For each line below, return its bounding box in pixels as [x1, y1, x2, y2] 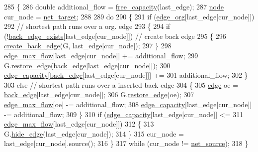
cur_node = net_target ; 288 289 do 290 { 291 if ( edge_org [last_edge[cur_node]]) [4, 11, 255, 21]
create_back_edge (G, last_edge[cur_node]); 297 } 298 [4, 40, 172, 51]
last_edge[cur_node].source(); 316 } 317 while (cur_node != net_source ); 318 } [4, 138, 249, 149]
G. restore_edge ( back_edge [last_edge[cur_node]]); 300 [4, 60, 171, 70]
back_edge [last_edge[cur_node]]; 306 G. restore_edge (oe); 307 [4, 89, 194, 100]
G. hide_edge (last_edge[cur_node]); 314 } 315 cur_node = [4, 128, 184, 139]
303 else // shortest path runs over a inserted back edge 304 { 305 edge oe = [4, 79, 239, 90]
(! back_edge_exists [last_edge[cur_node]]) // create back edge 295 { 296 [4, 30, 226, 41]
